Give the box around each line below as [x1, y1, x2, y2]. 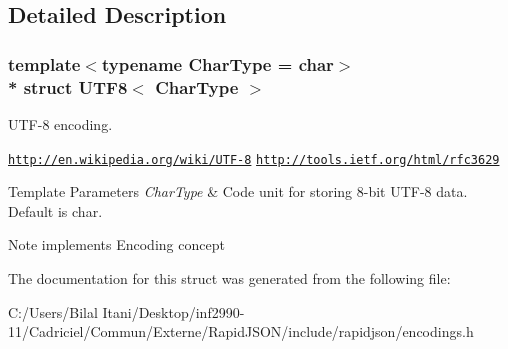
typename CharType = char [101, 51, 334, 76]
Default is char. [8, 200, 103, 221]
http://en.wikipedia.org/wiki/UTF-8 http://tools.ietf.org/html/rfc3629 [8, 152, 500, 167]
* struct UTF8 [8, 74, 128, 99]
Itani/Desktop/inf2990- [102, 301, 245, 322]
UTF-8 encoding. [8, 113, 113, 134]
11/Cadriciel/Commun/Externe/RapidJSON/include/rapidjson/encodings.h [8, 321, 474, 342]
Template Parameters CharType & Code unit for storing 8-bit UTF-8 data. [8, 181, 468, 202]
